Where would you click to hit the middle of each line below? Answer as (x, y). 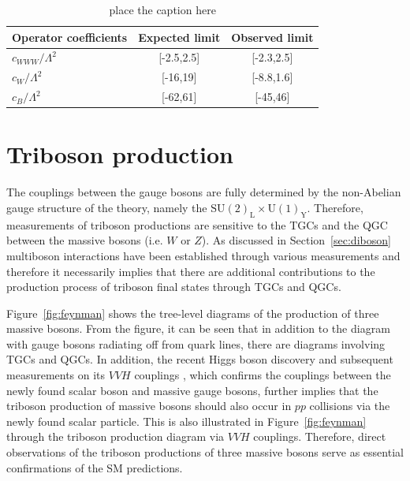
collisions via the (350, 406)
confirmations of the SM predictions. (95, 467)
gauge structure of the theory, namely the (107, 207)
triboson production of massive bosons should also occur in (149, 406)
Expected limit (179, 37)
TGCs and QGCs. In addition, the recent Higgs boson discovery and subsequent (200, 359)
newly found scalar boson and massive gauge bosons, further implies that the (192, 390)
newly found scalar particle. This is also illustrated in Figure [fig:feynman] (186, 421)
